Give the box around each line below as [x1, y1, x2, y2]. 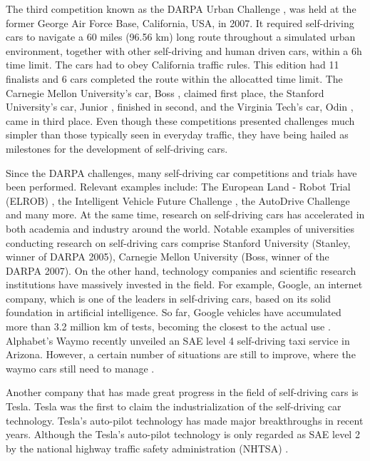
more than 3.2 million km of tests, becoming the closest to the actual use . [6, 319, 331, 334]
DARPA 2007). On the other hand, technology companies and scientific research [6, 263, 356, 278]
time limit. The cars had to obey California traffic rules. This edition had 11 [6, 57, 339, 72]
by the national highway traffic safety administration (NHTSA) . [6, 440, 289, 455]
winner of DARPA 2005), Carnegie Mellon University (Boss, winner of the [6, 249, 329, 264]
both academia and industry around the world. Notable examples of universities [6, 221, 354, 235]
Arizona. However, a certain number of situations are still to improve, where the [6, 347, 356, 362]
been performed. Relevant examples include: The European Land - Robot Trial [6, 179, 351, 194]
